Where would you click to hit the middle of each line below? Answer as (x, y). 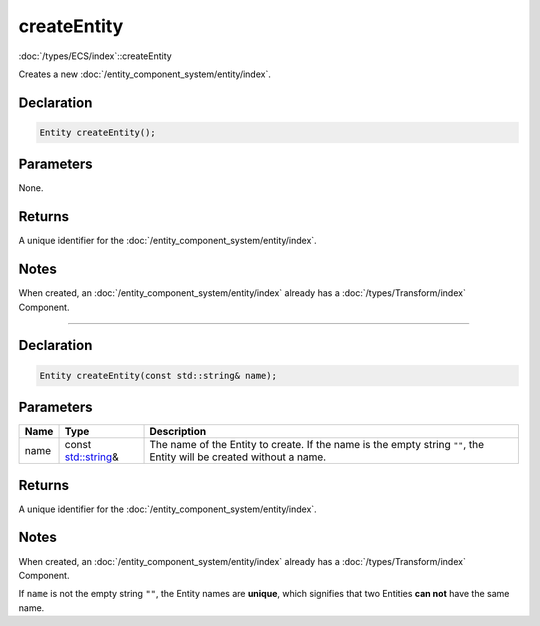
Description (178, 432)
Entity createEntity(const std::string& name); (158, 375)
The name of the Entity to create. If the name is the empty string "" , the (317, 445)
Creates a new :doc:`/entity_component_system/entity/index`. (145, 74)
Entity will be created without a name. (238, 457)
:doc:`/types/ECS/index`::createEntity (95, 56)
